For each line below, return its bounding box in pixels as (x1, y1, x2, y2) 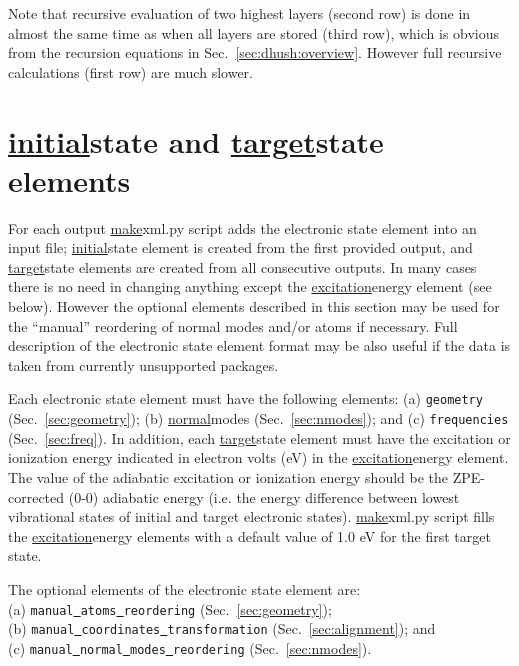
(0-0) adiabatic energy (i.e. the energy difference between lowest (68, 486, 460, 507)
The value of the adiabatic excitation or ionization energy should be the (8, 466, 449, 487)
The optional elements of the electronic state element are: (8, 578, 361, 599)
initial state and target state (8, 120, 384, 161)
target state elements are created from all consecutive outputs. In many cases (8, 256, 477, 277)
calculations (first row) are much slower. (8, 61, 253, 82)
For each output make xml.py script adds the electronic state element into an (8, 217, 477, 238)
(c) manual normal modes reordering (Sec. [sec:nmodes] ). (8, 637, 372, 658)
